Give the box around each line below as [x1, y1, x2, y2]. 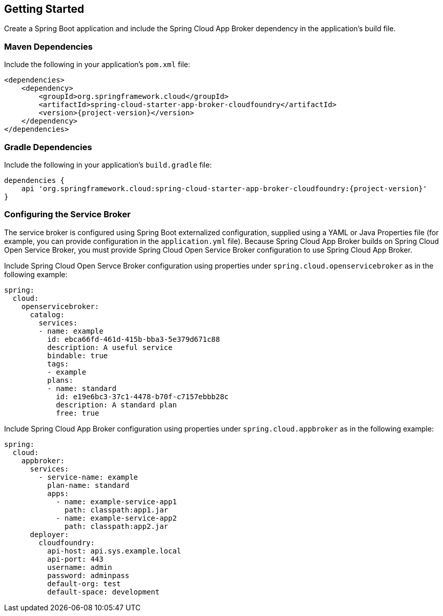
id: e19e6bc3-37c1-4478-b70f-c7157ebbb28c [56, 392, 229, 401]
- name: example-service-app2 [56, 514, 177, 522]
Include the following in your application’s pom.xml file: [4, 60, 191, 69]
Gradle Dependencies [4, 141, 92, 152]
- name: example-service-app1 [56, 497, 177, 506]
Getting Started [4, 3, 85, 15]
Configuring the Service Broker [4, 209, 131, 220]
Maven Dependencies [4, 41, 93, 52]
